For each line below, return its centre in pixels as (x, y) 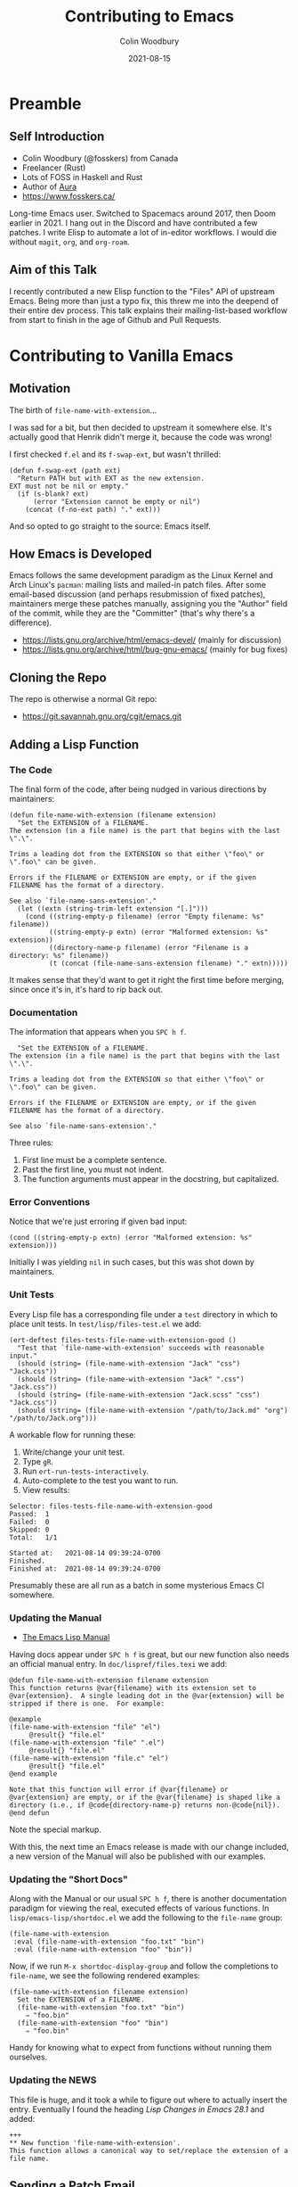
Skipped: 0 (29, 1530)
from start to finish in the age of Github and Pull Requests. (116, 319)
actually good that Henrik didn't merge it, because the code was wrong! (141, 437)
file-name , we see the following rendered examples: (105, 1976)
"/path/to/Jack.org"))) (53, 1418)
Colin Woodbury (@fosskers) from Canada (100, 158)
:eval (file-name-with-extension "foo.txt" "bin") (109, 1942)
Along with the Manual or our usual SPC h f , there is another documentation (148, 1899)
